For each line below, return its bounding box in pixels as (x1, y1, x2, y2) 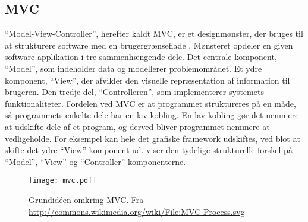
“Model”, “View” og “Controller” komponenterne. (5, 155, 186, 167)
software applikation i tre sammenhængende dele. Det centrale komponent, (5, 50, 277, 63)
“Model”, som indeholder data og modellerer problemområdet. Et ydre (5, 62, 262, 74)
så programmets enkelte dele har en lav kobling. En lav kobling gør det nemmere (5, 109, 299, 121)
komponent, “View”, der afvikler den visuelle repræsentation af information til (5, 74, 290, 86)
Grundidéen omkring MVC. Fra (29, 193, 144, 205)
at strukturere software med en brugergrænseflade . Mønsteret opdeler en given (5, 39, 293, 51)
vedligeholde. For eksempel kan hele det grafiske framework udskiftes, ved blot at (5, 132, 300, 144)
